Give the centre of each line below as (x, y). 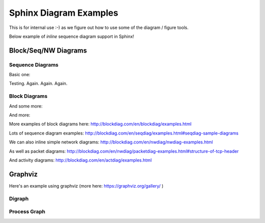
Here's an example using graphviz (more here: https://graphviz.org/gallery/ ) (86, 186)
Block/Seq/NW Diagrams (48, 50)
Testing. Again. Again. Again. (38, 84)
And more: (20, 115)
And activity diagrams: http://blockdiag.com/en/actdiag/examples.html (80, 160)
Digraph (19, 198)
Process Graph (27, 212)
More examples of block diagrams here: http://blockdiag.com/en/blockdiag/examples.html (100, 124)
